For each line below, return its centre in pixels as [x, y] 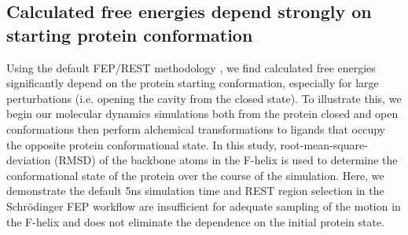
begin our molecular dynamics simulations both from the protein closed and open [202, 114]
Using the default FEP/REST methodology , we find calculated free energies [191, 67]
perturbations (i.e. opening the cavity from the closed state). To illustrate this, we [204, 98]
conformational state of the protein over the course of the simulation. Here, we [195, 175]
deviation [29, 160]
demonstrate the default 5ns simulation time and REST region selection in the [195, 191]
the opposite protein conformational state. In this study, [142, 144]
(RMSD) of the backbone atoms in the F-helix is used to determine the [226, 160]
